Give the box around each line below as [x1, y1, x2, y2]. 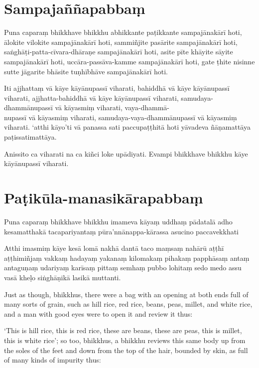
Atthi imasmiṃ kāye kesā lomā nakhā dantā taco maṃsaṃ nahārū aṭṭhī [4, 243, 224, 253]
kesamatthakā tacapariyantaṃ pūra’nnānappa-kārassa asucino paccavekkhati [4, 226, 239, 236]
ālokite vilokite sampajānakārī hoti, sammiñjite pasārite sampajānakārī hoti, [4, 36, 238, 47]
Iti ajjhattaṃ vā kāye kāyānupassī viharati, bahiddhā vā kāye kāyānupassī [4, 83, 230, 93]
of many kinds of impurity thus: [4, 355, 101, 365]
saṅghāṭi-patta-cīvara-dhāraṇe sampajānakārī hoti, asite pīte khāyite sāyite [4, 46, 233, 57]
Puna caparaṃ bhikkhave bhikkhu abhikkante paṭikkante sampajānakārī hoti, [4, 27, 242, 37]
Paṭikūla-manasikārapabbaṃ [4, 187, 203, 208]
